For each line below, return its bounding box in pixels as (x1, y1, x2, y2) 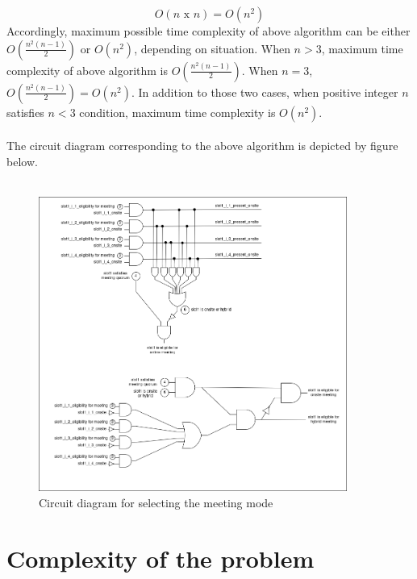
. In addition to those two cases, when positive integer (131, 83, 398, 100)
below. (6, 152, 38, 169)
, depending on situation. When (134, 40, 290, 56)
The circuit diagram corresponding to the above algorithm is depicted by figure (6, 137, 398, 154)
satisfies (6, 103, 44, 120)
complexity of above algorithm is (6, 61, 169, 78)
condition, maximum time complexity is (79, 103, 276, 120)
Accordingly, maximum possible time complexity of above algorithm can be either (6, 23, 411, 39)
